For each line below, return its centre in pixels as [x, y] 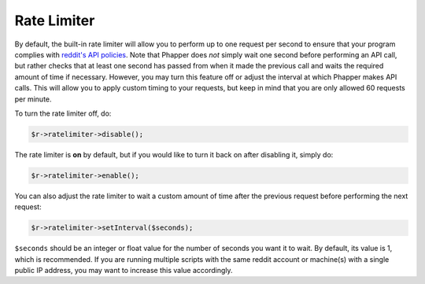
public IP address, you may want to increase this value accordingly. [124, 270]
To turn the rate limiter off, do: [63, 113]
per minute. [33, 99]
